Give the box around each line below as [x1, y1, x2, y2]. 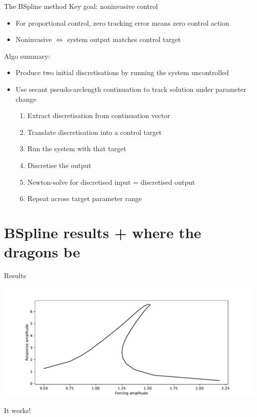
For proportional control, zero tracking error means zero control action [15, 17, 229, 28]
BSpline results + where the [4, 222, 202, 242]
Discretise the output [27, 160, 91, 170]
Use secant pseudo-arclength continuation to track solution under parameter [15, 83, 247, 94]
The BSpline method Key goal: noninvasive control [4, 1, 158, 11]
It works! [4, 405, 31, 415]
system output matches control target [67, 34, 181, 44]
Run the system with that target [27, 143, 127, 154]
